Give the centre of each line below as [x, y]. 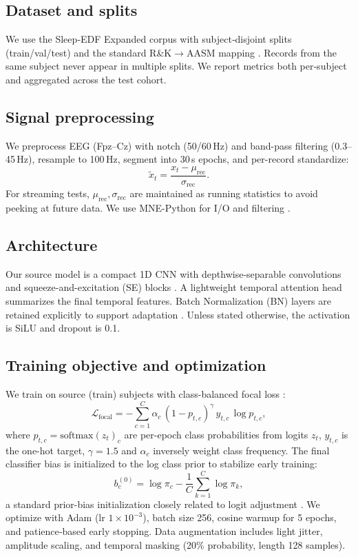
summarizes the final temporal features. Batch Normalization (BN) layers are [169, 301]
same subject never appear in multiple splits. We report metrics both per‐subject [176, 66]
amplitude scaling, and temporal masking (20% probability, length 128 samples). [176, 544]
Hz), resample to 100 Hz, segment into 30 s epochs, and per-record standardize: [183, 159]
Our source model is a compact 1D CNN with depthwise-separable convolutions [173, 273]
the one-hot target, [45, 450]
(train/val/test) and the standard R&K [89, 52]
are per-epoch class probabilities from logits [216, 434]
